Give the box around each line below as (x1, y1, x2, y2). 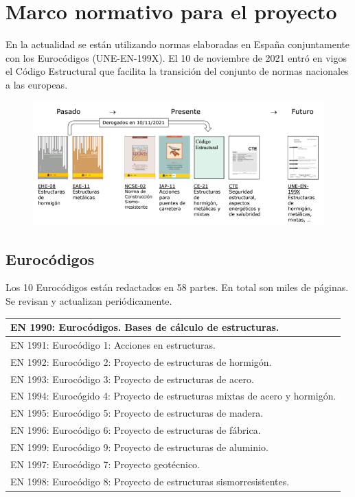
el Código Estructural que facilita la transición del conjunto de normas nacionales (5, 64, 349, 78)
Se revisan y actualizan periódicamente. (5, 293, 172, 308)
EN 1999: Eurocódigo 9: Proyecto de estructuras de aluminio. (10, 439, 268, 454)
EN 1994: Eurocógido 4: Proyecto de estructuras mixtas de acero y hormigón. (10, 389, 336, 403)
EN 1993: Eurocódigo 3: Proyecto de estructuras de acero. (10, 371, 254, 386)
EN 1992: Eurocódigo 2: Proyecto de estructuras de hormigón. (10, 354, 272, 369)
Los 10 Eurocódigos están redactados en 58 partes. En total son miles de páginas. (5, 280, 349, 294)
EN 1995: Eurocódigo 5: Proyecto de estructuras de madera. (10, 406, 264, 420)
